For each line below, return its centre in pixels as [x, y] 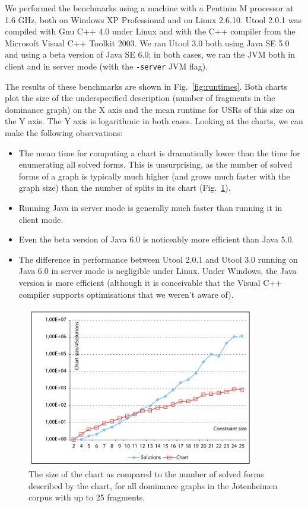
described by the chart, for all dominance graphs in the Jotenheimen [153, 485]
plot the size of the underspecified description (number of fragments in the [140, 98]
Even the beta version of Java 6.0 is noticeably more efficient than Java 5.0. [156, 239]
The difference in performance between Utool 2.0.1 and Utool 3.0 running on [158, 259]
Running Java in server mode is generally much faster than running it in [150, 207]
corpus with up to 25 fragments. [87, 497]
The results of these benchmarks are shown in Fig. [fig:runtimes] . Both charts [146, 86]
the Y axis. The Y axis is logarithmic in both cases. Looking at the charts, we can [154, 121]
